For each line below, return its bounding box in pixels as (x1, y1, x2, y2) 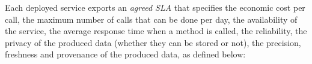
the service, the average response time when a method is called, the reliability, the (5, 25, 307, 37)
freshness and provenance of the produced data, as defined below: (5, 48, 246, 60)
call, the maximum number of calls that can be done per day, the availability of (5, 13, 298, 25)
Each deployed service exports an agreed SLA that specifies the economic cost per (5, 1, 305, 13)
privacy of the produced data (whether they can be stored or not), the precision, (5, 36, 301, 48)
